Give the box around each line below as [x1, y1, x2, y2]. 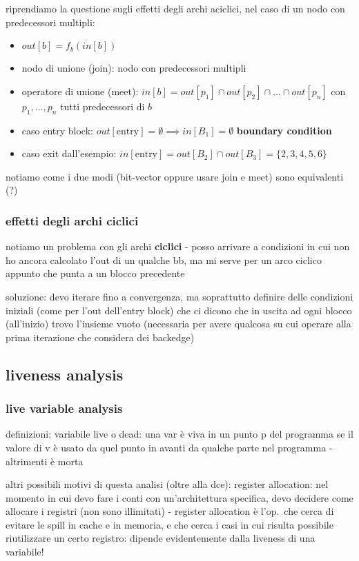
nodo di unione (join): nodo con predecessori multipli [21, 61, 246, 75]
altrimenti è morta [6, 453, 84, 468]
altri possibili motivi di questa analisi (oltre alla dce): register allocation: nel [6, 477, 329, 491]
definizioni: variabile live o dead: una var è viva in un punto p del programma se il [6, 427, 353, 441]
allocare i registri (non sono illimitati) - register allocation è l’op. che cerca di [6, 504, 334, 518]
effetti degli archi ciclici [6, 212, 139, 229]
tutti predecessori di [60, 99, 145, 113]
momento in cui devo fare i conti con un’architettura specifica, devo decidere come [6, 490, 353, 504]
